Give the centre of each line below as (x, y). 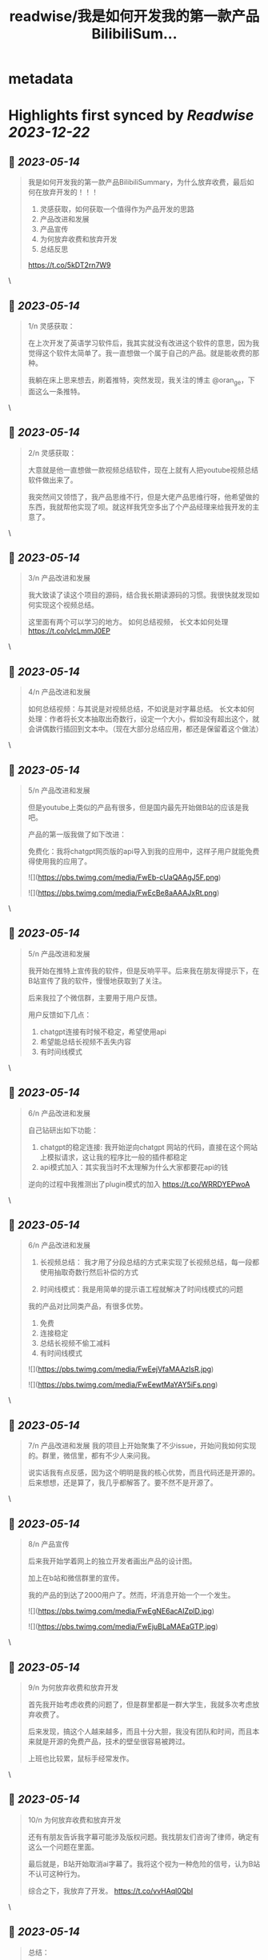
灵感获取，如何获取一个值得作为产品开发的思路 (117, 210)
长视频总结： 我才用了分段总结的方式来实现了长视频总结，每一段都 (150, 1262)
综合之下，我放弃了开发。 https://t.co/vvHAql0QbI (110, 1890)
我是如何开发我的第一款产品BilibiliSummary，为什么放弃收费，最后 (137, 182)
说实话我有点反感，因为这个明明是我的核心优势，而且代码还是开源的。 (144, 1473)
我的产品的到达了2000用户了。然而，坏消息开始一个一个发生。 (131, 1595)
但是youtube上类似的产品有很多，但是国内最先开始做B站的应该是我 (138, 808)
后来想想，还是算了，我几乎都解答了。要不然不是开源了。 (122, 1483)
